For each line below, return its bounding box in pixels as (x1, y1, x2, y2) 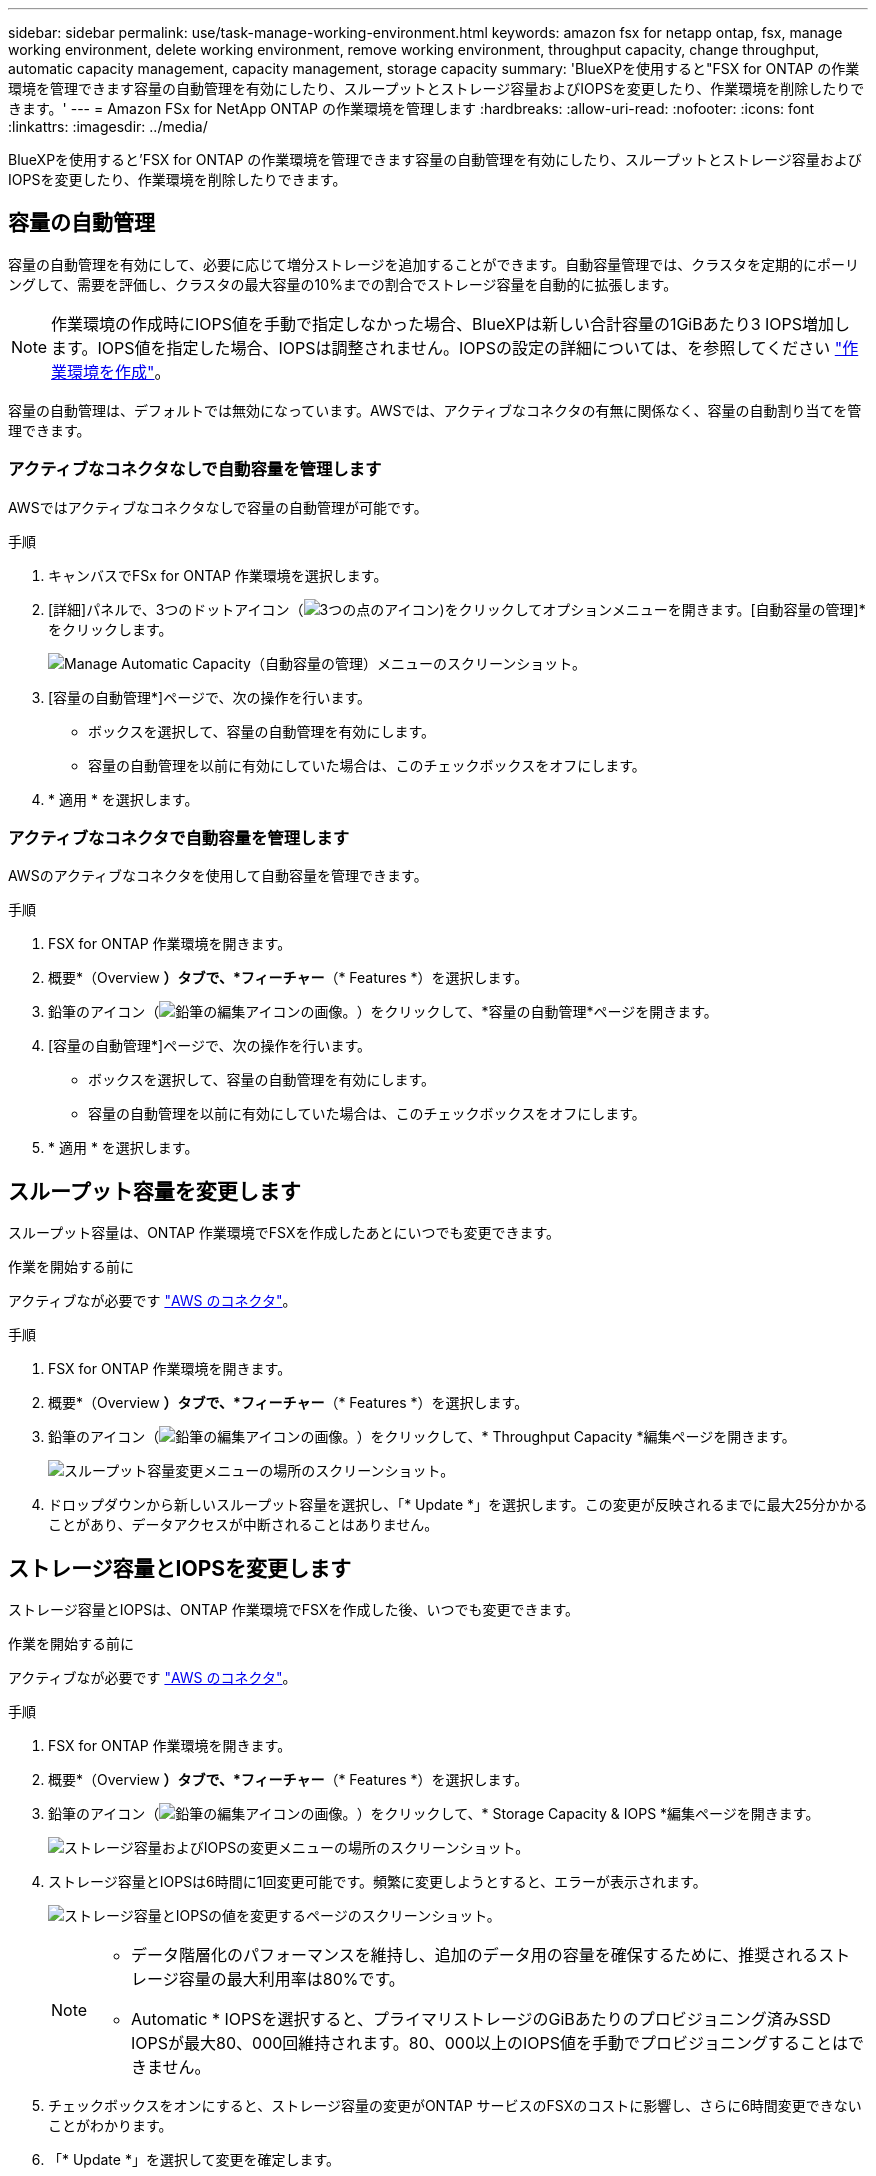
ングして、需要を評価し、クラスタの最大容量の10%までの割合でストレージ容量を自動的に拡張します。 (8, 275, 678, 293)
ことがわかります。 (48, 2117, 173, 2135)
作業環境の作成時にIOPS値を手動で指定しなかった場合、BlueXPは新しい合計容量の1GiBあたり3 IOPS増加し (51, 313, 851, 334)
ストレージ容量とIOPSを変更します (8, 1555, 352, 1581)
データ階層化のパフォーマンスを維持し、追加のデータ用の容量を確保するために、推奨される (131, 1945, 819, 1966)
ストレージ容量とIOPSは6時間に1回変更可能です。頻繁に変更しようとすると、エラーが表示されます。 (48, 1873, 707, 1891)
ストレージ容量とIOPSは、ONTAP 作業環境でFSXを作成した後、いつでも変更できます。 (8, 1601, 580, 1619)
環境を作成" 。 (67, 361, 171, 382)
